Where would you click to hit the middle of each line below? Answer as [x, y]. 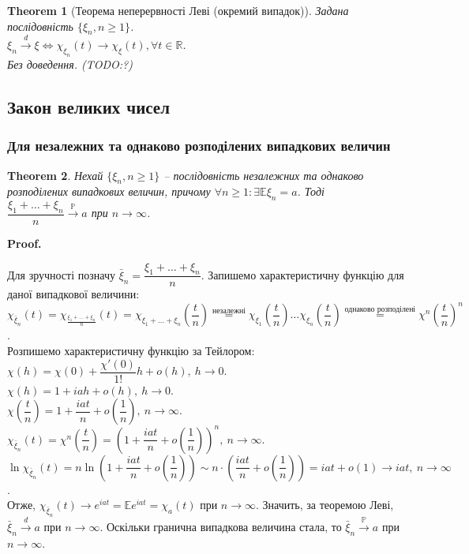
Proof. [24, 243]
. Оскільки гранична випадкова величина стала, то [221, 526]
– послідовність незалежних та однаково [264, 175]
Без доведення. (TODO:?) [70, 64]
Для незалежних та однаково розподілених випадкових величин [199, 146]
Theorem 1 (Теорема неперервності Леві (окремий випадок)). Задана [178, 10]
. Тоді [311, 191]
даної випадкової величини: [73, 294]
